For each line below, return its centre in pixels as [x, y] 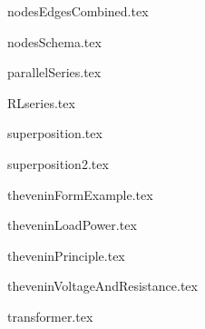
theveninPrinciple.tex [66, 255]
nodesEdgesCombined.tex [78, 11]
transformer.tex [50, 316]
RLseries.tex [41, 102]
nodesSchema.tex [54, 41]
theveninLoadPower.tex [72, 225]
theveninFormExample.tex [80, 194]
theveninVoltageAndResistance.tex [102, 286]
